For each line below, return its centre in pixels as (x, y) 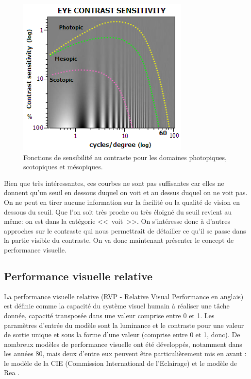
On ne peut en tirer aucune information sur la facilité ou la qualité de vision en (122, 202)
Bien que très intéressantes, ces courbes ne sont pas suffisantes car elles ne (114, 183)
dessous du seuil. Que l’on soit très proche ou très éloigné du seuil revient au (118, 211)
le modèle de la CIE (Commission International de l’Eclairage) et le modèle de (121, 363)
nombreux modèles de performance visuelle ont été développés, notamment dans (123, 344)
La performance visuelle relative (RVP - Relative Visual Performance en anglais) (124, 296)
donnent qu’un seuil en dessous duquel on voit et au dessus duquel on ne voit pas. (126, 192)
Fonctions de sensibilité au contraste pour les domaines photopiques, (125, 157)
